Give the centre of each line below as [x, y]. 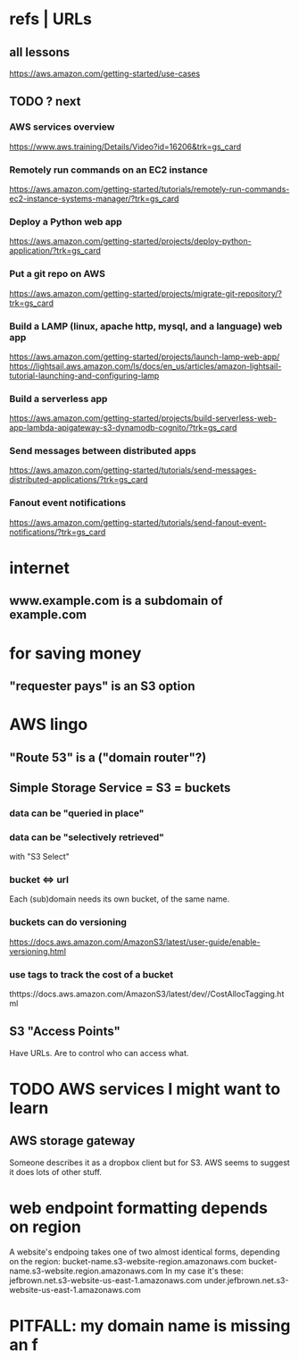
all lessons [39, 52]
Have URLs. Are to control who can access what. [99, 1053]
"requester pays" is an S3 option [102, 686]
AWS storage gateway [72, 1141]
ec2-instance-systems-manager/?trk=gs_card [94, 198]
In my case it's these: [204, 1271]
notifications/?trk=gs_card [58, 532]
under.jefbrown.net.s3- [246, 1280]
